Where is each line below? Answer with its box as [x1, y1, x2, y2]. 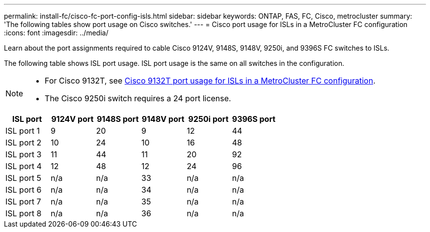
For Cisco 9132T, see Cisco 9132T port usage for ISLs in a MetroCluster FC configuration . [45, 76, 376, 86]
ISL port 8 [5, 208, 42, 218]
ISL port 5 [5, 173, 41, 183]
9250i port [188, 114, 229, 124]
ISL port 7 [5, 197, 41, 206]
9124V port [51, 114, 94, 124]
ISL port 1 [5, 126, 40, 136]
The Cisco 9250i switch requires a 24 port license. [45, 93, 231, 103]
